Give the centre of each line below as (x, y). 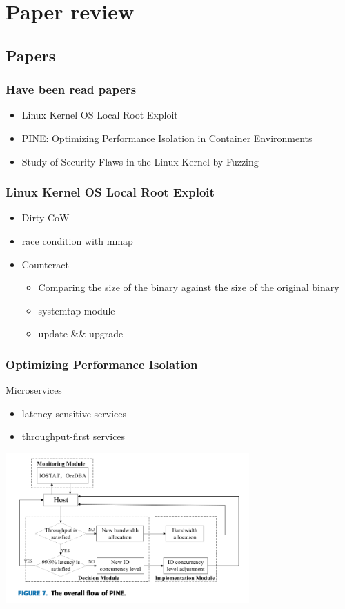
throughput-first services (73, 436)
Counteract (45, 264)
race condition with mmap (77, 240)
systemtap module (77, 310)
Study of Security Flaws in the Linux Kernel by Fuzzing (140, 161)
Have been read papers (71, 89)
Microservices (34, 390)
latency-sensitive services (74, 413)
